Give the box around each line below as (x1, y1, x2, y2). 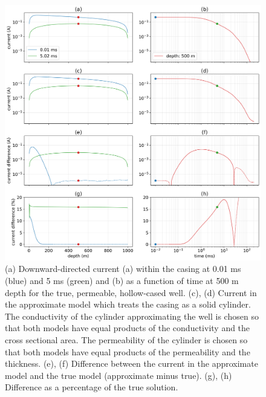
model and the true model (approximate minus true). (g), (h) (5, 369, 232, 381)
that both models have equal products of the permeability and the (5, 345, 250, 358)
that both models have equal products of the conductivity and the (5, 321, 250, 334)
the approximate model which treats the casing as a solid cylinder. (5, 298, 251, 311)
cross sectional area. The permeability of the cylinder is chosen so (5, 333, 248, 346)
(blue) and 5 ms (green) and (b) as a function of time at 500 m (5, 274, 239, 286)
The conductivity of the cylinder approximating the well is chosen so (5, 309, 259, 322)
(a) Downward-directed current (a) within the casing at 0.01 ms (5, 262, 241, 275)
